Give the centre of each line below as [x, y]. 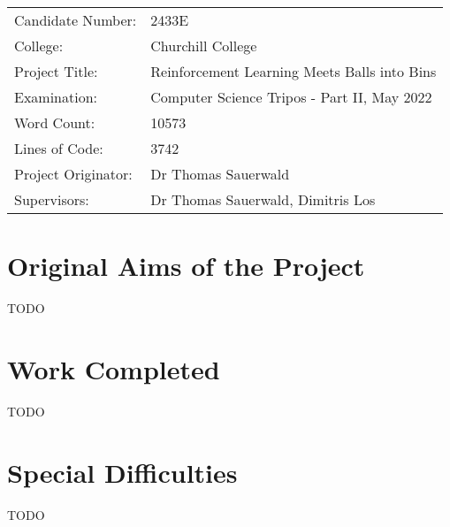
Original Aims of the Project [186, 266]
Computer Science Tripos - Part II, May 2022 [291, 97]
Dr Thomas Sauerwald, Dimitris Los [263, 199]
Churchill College [204, 46]
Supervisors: [52, 199]
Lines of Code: [59, 148]
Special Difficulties [122, 472]
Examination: [56, 97]
